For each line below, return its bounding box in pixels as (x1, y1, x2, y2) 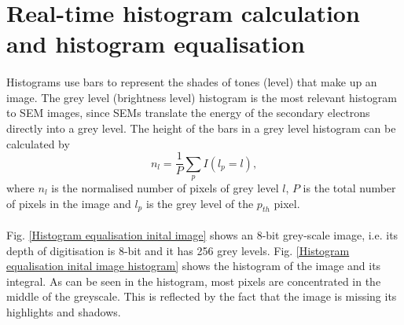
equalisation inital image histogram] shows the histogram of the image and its (6, 257, 381, 274)
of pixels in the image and (6, 195, 131, 211)
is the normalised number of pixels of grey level (51, 179, 279, 195)
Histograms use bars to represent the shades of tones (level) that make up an (6, 74, 377, 90)
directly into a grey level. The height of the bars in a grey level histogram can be (6, 119, 396, 136)
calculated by (6, 135, 70, 152)
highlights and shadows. (6, 303, 121, 320)
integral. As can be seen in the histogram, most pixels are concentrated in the (6, 272, 381, 289)
